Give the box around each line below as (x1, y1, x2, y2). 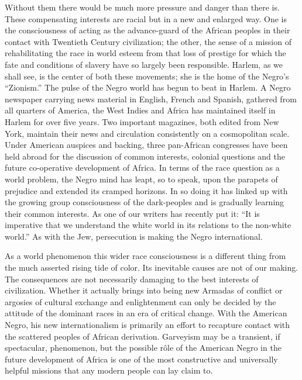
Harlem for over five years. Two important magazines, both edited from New (5, 115, 279, 127)
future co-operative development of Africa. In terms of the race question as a (5, 161, 280, 174)
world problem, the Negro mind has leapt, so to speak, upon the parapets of (5, 172, 278, 185)
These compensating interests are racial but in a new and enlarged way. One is (5, 12, 287, 25)
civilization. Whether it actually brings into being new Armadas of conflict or (5, 284, 283, 296)
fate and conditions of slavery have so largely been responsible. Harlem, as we (5, 58, 283, 70)
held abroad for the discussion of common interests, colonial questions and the (5, 150, 285, 162)
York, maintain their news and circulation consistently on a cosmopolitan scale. (5, 127, 290, 139)
